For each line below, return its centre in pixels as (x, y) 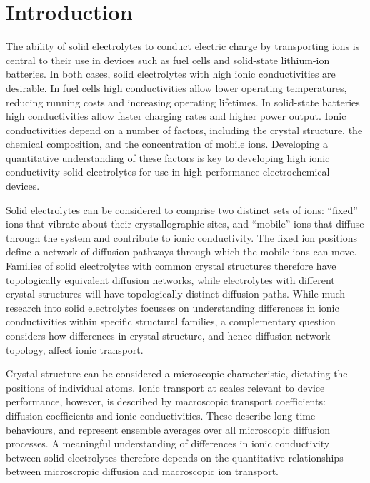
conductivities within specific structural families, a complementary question (171, 321)
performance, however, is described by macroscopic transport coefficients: (166, 401)
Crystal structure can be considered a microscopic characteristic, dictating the (177, 373)
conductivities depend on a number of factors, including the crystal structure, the (184, 129)
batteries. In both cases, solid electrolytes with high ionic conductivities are (171, 74)
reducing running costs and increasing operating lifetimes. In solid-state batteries (183, 102)
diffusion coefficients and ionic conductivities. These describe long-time (161, 415)
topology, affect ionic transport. (75, 349)
